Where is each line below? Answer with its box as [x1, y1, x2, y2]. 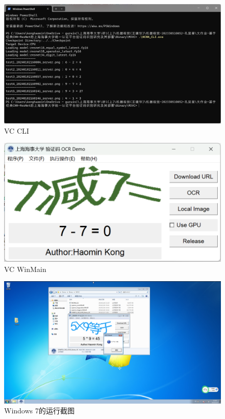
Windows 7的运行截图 [4, 405, 75, 416]
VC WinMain [4, 263, 47, 274]
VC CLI [4, 125, 29, 136]
